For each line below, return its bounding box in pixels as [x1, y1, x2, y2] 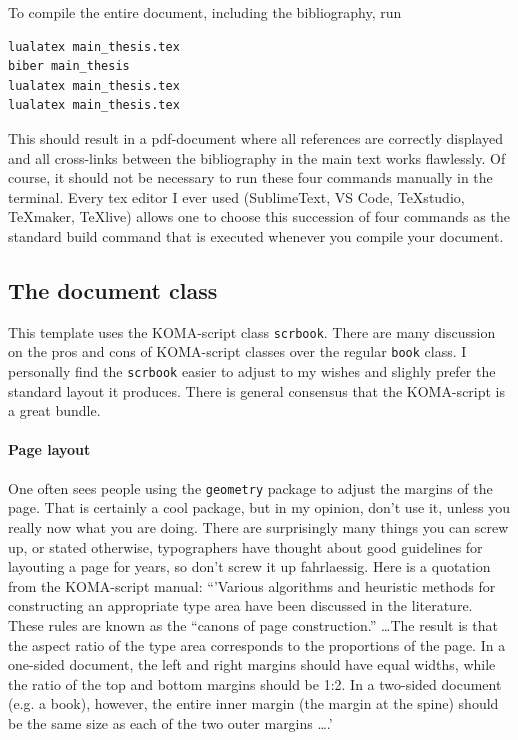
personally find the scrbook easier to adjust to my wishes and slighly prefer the [8, 361, 496, 382]
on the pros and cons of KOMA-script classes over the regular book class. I [8, 341, 467, 362]
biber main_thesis [8, 59, 130, 74]
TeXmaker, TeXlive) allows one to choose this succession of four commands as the [8, 206, 510, 227]
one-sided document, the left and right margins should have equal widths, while [8, 654, 496, 675]
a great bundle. [8, 400, 101, 421]
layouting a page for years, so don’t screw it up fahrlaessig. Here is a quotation [8, 556, 491, 577]
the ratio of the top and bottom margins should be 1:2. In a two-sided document [8, 673, 502, 694]
